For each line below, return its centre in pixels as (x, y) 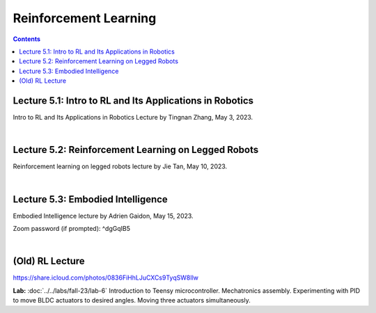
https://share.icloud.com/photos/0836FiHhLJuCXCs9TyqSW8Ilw (105, 278)
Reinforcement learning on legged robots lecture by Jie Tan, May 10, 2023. (120, 166)
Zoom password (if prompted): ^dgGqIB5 (72, 228)
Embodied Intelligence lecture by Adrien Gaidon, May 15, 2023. (103, 216)
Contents (27, 39)
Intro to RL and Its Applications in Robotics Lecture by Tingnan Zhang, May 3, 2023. (133, 118)
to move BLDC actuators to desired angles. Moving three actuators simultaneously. (132, 300)
